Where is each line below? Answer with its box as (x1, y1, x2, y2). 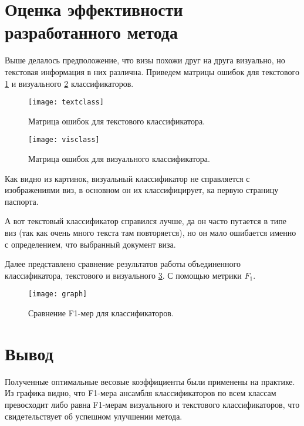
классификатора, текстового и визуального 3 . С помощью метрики (5, 269, 242, 281)
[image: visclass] (28, 136, 100, 144)
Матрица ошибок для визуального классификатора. (28, 153, 210, 164)
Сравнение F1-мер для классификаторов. (28, 307, 174, 319)
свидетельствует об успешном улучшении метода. (5, 410, 183, 422)
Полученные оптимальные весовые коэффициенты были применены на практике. (5, 375, 295, 387)
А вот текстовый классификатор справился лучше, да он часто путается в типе (5, 215, 287, 227)
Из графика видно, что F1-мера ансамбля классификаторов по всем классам (5, 387, 276, 399)
